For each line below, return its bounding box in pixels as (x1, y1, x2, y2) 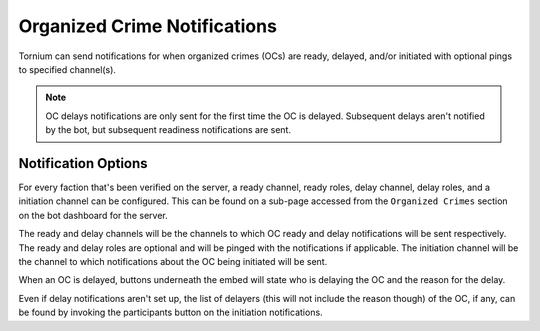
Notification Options (18, 155, 149, 172)
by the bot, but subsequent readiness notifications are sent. (45, 124, 292, 136)
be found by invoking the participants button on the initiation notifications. (18, 306, 324, 319)
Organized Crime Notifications (18, 15, 277, 37)
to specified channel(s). (18, 63, 117, 75)
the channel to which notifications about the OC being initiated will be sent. (18, 255, 328, 267)
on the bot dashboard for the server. (18, 209, 169, 221)
